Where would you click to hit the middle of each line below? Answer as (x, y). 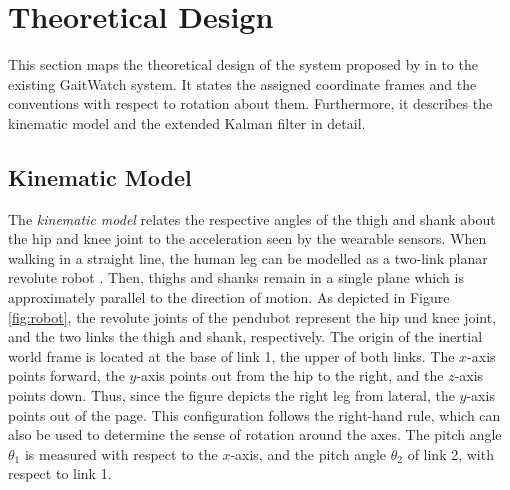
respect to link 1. (60, 473)
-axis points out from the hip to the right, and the (290, 375)
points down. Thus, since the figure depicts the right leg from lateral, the (231, 395)
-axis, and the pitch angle (308, 453)
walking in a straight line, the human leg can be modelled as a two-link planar (248, 257)
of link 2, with (450, 453)
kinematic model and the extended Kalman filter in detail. (187, 122)
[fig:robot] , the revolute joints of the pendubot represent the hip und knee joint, (252, 316)
